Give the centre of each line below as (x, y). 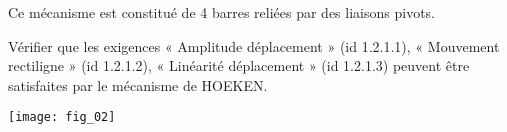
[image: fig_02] (62, 117)
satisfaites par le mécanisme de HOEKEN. (138, 84)
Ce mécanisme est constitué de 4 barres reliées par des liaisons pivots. (221, 12)
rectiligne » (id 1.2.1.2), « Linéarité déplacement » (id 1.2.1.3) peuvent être (239, 65)
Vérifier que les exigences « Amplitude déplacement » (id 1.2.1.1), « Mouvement (254, 45)
